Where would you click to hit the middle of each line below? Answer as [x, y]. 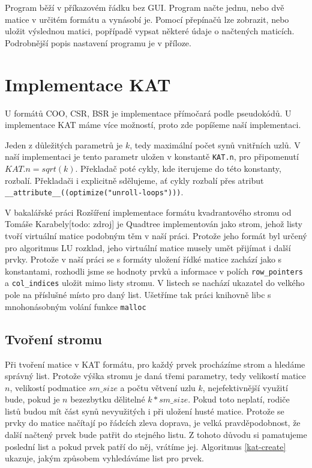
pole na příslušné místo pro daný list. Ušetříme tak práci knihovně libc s [138, 295]
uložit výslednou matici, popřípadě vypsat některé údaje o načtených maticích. [150, 31]
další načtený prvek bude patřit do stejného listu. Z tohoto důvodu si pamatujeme [156, 435]
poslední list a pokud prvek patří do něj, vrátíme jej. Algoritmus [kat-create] [145, 446]
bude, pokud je [32, 399]
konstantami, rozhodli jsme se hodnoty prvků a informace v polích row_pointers [154, 271]
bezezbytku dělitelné [108, 399]
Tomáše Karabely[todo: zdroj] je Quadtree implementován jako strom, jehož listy [154, 224]
